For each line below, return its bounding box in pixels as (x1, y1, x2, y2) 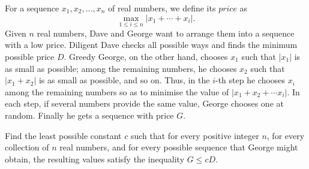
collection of (5, 141, 49, 153)
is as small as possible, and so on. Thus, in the (38, 74, 210, 86)
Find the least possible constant (5, 129, 122, 141)
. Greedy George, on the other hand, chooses (64, 50, 228, 62)
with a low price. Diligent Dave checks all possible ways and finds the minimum (5, 38, 298, 51)
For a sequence (5, 2, 59, 14)
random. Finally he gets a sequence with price (5, 108, 174, 121)
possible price (5, 50, 55, 62)
